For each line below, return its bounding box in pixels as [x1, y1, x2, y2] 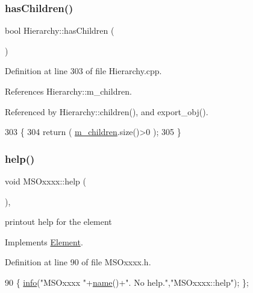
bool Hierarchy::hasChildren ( [5, 24, 114, 37]
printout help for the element [5, 215, 112, 228]
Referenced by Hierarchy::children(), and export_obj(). [5, 105, 208, 118]
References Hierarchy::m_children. [5, 85, 132, 97]
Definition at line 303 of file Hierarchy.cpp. [5, 65, 162, 77]
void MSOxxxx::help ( [5, 175, 86, 187]
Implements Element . [5, 235, 83, 248]
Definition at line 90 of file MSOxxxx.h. [5, 256, 151, 268]
